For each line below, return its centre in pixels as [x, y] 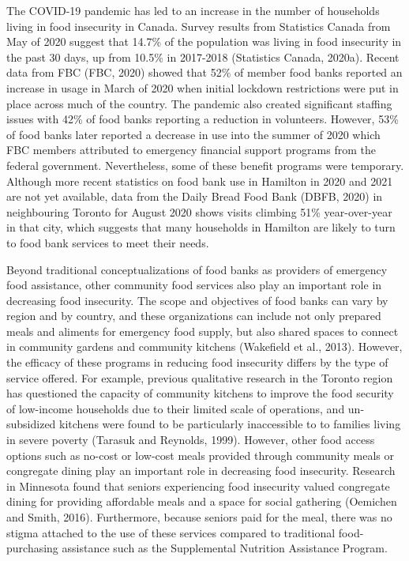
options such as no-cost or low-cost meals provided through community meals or [201, 455]
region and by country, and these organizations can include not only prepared [194, 316]
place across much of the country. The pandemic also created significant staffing [199, 103]
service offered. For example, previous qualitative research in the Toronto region [200, 377]
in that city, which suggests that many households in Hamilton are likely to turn [201, 227]
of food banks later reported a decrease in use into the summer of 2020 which [193, 134]
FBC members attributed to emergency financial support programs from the [191, 150]
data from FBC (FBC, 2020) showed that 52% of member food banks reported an [204, 72]
